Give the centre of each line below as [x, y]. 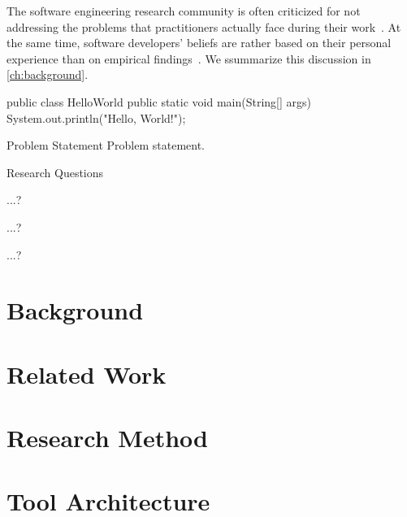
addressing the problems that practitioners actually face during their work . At [204, 26]
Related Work [87, 374]
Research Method [107, 438]
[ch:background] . [48, 74]
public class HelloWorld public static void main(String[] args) [159, 101]
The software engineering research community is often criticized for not [184, 11]
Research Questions [55, 172]
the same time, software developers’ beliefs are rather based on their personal [199, 43]
